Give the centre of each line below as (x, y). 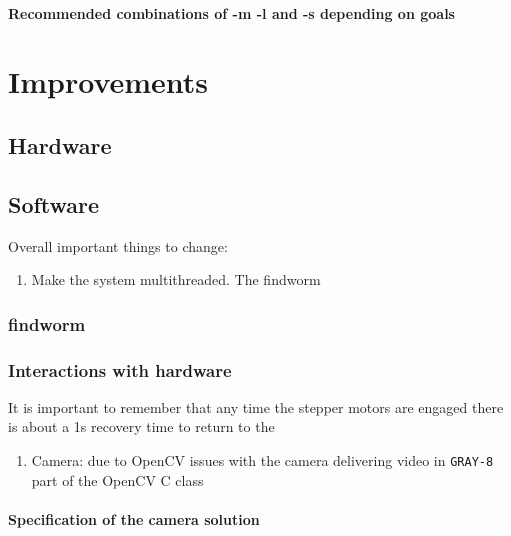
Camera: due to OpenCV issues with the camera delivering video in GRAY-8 (262, 459)
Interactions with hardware (120, 369)
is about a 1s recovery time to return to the (141, 426)
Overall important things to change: (118, 245)
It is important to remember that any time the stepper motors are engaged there (256, 406)
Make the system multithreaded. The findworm (176, 279)
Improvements (108, 81)
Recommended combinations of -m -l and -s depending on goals (231, 12)
